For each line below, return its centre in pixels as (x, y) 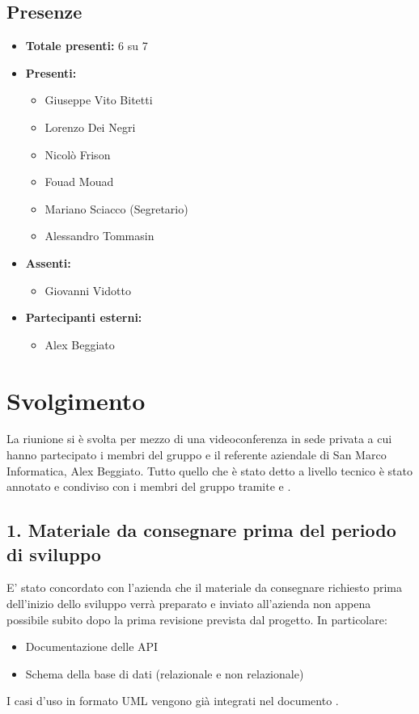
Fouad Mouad (79, 182)
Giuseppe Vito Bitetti (99, 100)
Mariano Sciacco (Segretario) (116, 208)
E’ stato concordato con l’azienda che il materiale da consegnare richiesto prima (205, 587)
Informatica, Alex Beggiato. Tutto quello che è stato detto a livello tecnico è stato (209, 470)
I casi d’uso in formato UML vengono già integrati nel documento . (173, 701)
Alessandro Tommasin (99, 236)
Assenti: (48, 262)
